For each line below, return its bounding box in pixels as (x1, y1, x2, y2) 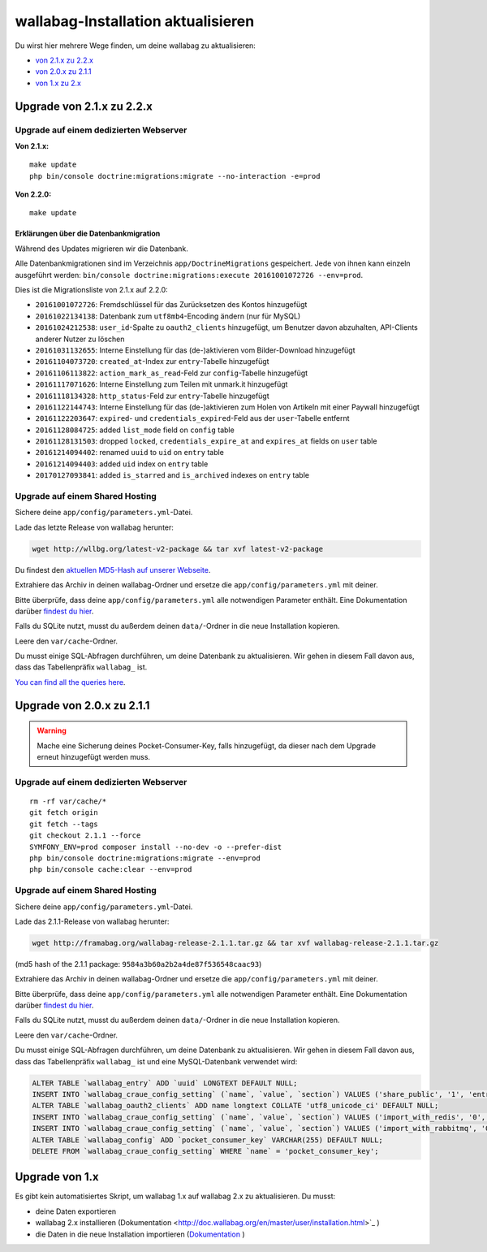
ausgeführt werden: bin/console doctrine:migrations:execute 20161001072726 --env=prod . (15, 270, 364, 279)
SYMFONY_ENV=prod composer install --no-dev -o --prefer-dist (29, 842, 282, 851)
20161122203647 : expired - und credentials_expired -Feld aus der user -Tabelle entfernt (35, 414, 350, 423)
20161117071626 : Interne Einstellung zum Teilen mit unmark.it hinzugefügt (35, 379, 288, 389)
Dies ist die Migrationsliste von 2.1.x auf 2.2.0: (15, 285, 168, 294)
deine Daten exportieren (35, 1207, 117, 1216)
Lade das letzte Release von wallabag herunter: (15, 522, 175, 532)
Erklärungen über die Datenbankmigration (15, 228, 161, 239)
